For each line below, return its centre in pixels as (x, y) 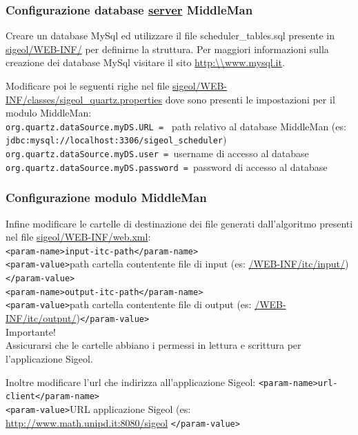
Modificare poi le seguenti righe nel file (88, 85)
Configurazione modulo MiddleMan (106, 198)
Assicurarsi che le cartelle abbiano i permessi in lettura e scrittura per (153, 345)
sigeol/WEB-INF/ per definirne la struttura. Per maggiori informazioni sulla (167, 49)
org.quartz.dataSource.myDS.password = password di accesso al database (167, 166)
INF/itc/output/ (41, 318)
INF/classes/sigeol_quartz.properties (84, 99)
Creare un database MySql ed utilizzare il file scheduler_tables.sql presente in (170, 36)
